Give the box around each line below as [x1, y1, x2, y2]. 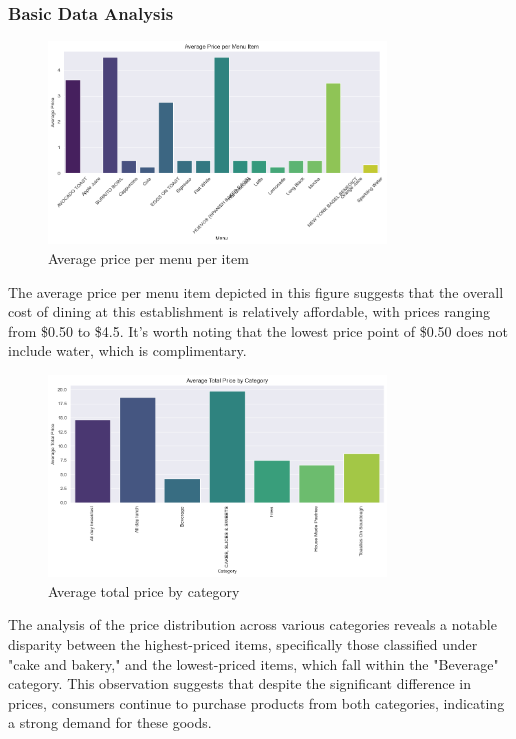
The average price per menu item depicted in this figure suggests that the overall [8, 281, 504, 302]
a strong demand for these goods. [8, 712, 212, 733]
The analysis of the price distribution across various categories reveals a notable [8, 614, 497, 635]
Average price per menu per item [48, 247, 249, 268]
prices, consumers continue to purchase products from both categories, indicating [8, 692, 505, 713]
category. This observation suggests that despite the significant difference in [8, 673, 472, 694]
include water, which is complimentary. [8, 340, 247, 361]
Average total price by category [48, 580, 240, 601]
